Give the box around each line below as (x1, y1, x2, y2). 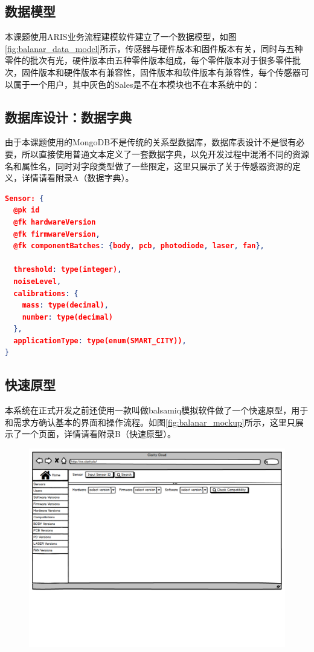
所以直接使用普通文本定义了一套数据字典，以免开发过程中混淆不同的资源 (21, 147, 309, 160)
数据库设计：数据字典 (5, 107, 132, 126)
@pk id (13, 206, 40, 215)
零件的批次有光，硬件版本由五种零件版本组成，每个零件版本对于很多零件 (5, 54, 292, 67)
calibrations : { (13, 289, 78, 298)
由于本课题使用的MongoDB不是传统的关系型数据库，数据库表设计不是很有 (5, 136, 296, 148)
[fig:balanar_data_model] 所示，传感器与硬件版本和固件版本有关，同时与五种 (5, 42, 303, 54)
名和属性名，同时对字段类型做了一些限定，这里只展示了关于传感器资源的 (5, 159, 292, 172)
